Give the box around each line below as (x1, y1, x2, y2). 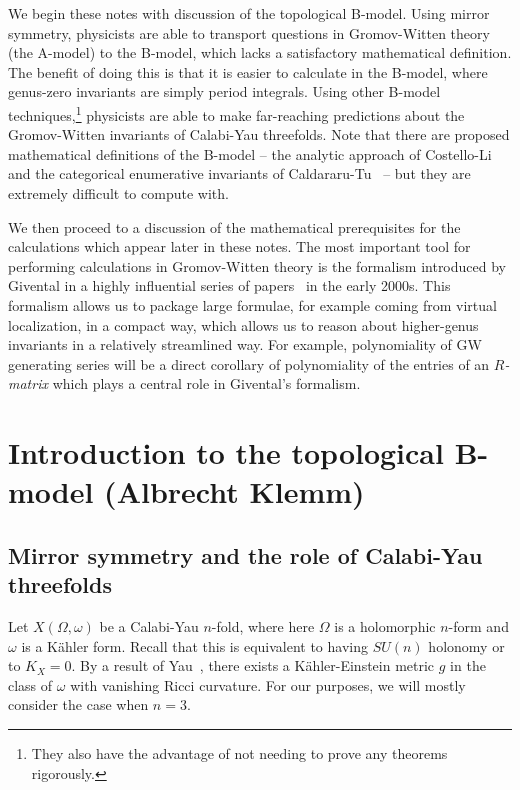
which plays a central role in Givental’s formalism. (52, 373, 361, 394)
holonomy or (428, 635, 505, 656)
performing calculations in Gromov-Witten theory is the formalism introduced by (8, 255, 506, 276)
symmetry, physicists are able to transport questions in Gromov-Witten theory (8, 22, 490, 43)
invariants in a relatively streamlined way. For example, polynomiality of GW (8, 334, 482, 355)
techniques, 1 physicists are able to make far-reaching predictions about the (8, 101, 465, 125)
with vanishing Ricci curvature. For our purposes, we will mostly (70, 674, 466, 695)
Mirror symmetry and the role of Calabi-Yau (8, 539, 483, 570)
